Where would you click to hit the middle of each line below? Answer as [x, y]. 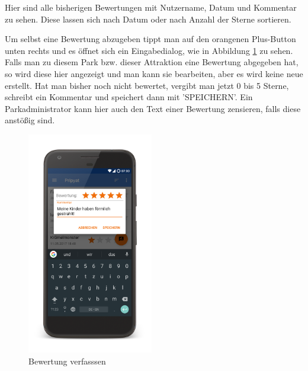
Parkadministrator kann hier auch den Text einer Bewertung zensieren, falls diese [153, 108]
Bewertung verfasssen [67, 361]
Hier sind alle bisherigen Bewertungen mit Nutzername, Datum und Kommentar [151, 7]
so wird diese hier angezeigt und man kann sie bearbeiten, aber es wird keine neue [154, 73]
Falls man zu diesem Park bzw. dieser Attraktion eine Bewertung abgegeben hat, [152, 62]
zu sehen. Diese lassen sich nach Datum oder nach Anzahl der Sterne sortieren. [148, 19]
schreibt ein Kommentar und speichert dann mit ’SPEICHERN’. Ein [129, 97]
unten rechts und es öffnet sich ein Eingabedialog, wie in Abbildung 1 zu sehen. [149, 50]
